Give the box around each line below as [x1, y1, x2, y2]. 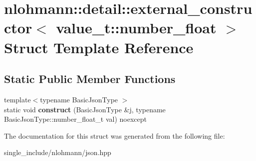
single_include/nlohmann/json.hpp [4, 147, 111, 158]
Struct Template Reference [4, 37, 194, 57]
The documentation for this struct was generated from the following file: [4, 130, 225, 141]
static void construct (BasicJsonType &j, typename [4, 104, 166, 114]
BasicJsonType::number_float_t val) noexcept [4, 114, 147, 124]
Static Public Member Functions [4, 71, 176, 86]
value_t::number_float [56, 17, 217, 38]
